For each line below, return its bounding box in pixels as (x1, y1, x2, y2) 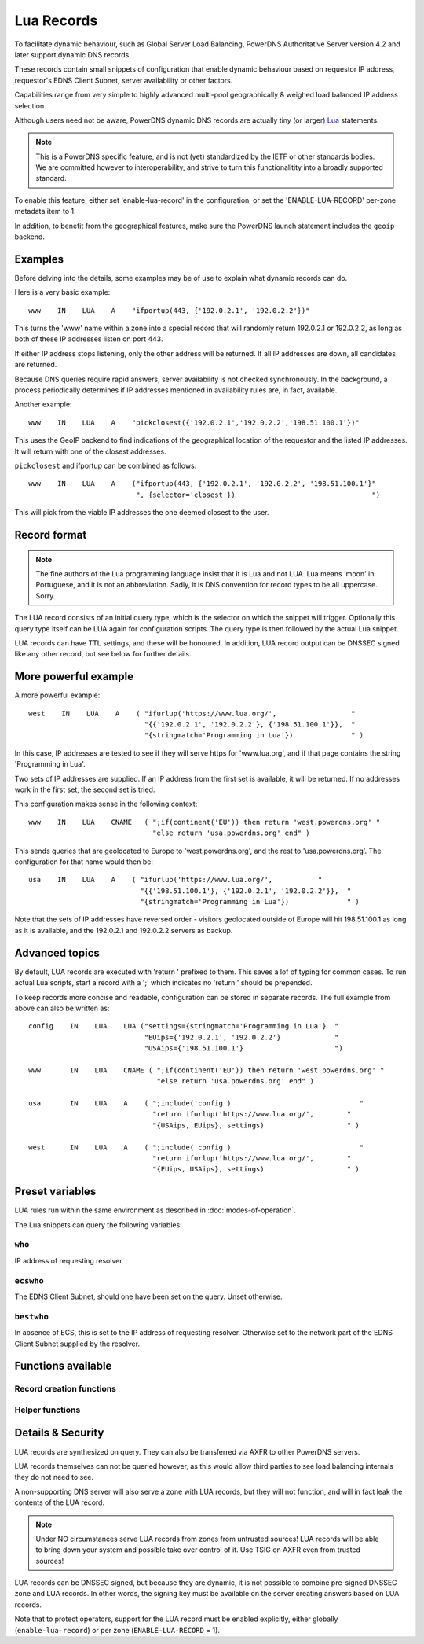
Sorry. (35, 590, 56, 601)
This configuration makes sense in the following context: (14, 799, 198, 809)
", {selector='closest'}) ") (136, 490, 381, 499)
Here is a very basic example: (14, 288, 111, 297)
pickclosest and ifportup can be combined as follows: (14, 461, 197, 470)
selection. (14, 101, 46, 110)
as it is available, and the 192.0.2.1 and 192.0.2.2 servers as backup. (14, 925, 233, 935)
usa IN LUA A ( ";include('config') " (28, 1099, 364, 1108)
